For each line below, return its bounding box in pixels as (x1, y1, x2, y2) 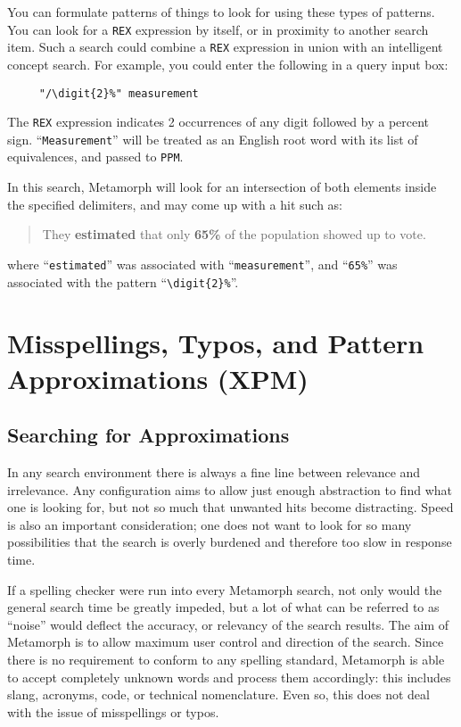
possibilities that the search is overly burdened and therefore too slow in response (7, 533, 452, 551)
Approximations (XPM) (7, 359, 309, 396)
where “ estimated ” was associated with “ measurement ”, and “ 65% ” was (7, 254, 398, 273)
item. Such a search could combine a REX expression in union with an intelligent (7, 37, 443, 56)
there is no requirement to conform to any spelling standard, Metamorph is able (7, 649, 445, 668)
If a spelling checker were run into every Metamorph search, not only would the (7, 580, 442, 599)
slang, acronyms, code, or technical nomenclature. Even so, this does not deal (7, 685, 430, 704)
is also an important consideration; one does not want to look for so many (7, 515, 412, 533)
